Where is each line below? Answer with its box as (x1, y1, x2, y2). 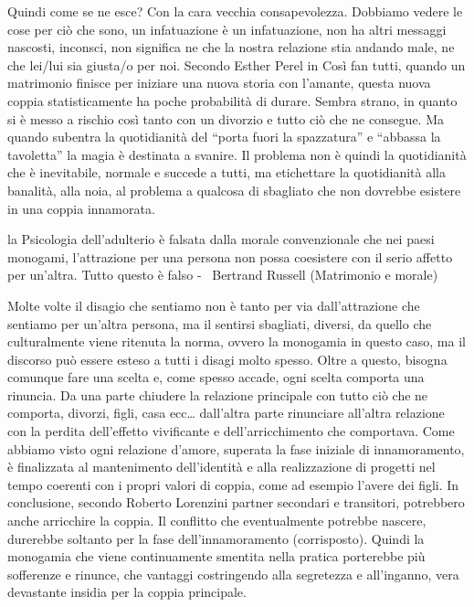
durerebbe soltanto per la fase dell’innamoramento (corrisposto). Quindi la (7, 528, 425, 548)
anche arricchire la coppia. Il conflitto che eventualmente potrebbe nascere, (7, 511, 427, 530)
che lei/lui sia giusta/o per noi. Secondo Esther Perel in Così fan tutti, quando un (7, 55, 466, 74)
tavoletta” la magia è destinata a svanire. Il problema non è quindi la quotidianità (7, 144, 467, 164)
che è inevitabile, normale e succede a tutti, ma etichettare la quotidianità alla (7, 163, 447, 182)
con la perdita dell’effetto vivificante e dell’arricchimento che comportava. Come (7, 421, 455, 441)
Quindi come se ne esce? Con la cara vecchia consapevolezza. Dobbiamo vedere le (7, 2, 463, 20)
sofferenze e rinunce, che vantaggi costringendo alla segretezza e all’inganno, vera (7, 564, 459, 583)
